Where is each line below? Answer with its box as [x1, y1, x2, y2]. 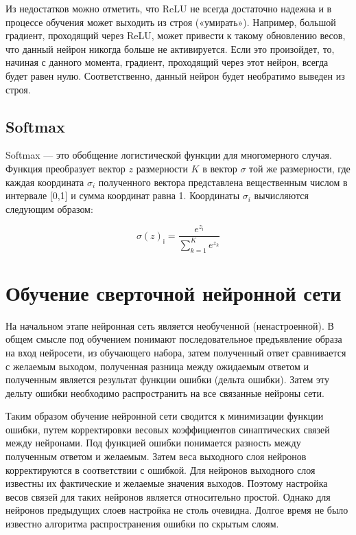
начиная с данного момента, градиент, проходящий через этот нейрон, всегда [5, 55, 329, 69]
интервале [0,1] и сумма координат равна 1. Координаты [5, 188, 240, 203]
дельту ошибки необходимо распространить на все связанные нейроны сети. [5, 385, 324, 400]
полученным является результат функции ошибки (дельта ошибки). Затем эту [5, 372, 329, 387]
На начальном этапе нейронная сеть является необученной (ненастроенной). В [5, 318, 334, 332]
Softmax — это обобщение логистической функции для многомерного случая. [5, 148, 332, 162]
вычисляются [254, 188, 309, 203]
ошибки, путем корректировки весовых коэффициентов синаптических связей [5, 422, 330, 436]
